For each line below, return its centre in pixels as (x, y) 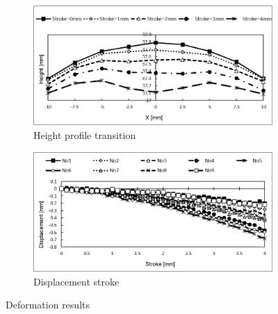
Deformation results (48, 305)
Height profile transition (85, 134)
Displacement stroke (76, 281)
